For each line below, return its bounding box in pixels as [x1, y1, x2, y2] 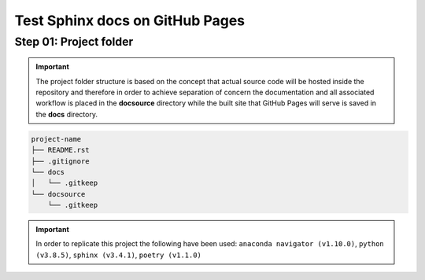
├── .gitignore [31, 157, 90, 165]
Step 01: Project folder [14, 35, 134, 49]
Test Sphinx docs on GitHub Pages [14, 12, 246, 29]
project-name [31, 134, 82, 143]
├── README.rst [31, 146, 90, 155]
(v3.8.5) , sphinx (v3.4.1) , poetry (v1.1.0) [35, 250, 202, 260]
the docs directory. [35, 109, 98, 119]
